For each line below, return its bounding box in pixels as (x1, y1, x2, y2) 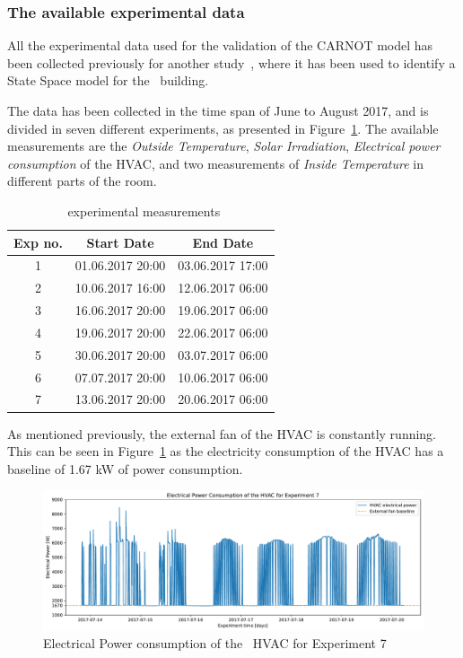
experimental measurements (67, 201, 221, 220)
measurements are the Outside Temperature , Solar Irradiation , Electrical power (7, 136, 441, 155)
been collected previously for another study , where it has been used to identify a (7, 53, 456, 72)
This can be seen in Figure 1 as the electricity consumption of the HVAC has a (7, 442, 444, 461)
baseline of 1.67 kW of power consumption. (7, 459, 243, 478)
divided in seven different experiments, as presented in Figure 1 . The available (7, 118, 439, 137)
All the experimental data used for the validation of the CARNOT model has (7, 36, 433, 55)
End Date (192, 232, 254, 251)
